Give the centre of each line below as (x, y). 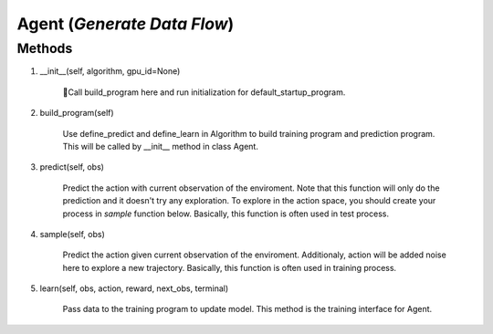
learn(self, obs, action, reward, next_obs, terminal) (134, 288)
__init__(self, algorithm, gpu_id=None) (110, 71)
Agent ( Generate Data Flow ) (126, 24)
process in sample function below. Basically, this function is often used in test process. (226, 214)
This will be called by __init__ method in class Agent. (161, 146)
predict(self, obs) (72, 167)
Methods (45, 48)
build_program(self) (77, 113)
